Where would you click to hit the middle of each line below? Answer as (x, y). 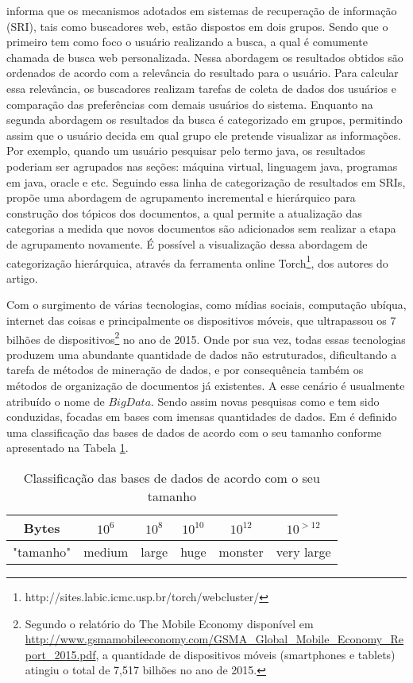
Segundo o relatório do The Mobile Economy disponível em (169, 623)
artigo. (22, 278)
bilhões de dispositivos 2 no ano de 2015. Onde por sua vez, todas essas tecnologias (206, 338)
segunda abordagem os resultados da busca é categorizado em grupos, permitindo (205, 120)
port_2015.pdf (60, 654)
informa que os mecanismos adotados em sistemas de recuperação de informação (202, 10)
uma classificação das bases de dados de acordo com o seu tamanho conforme (194, 432)
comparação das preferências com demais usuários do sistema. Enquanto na (190, 104)
